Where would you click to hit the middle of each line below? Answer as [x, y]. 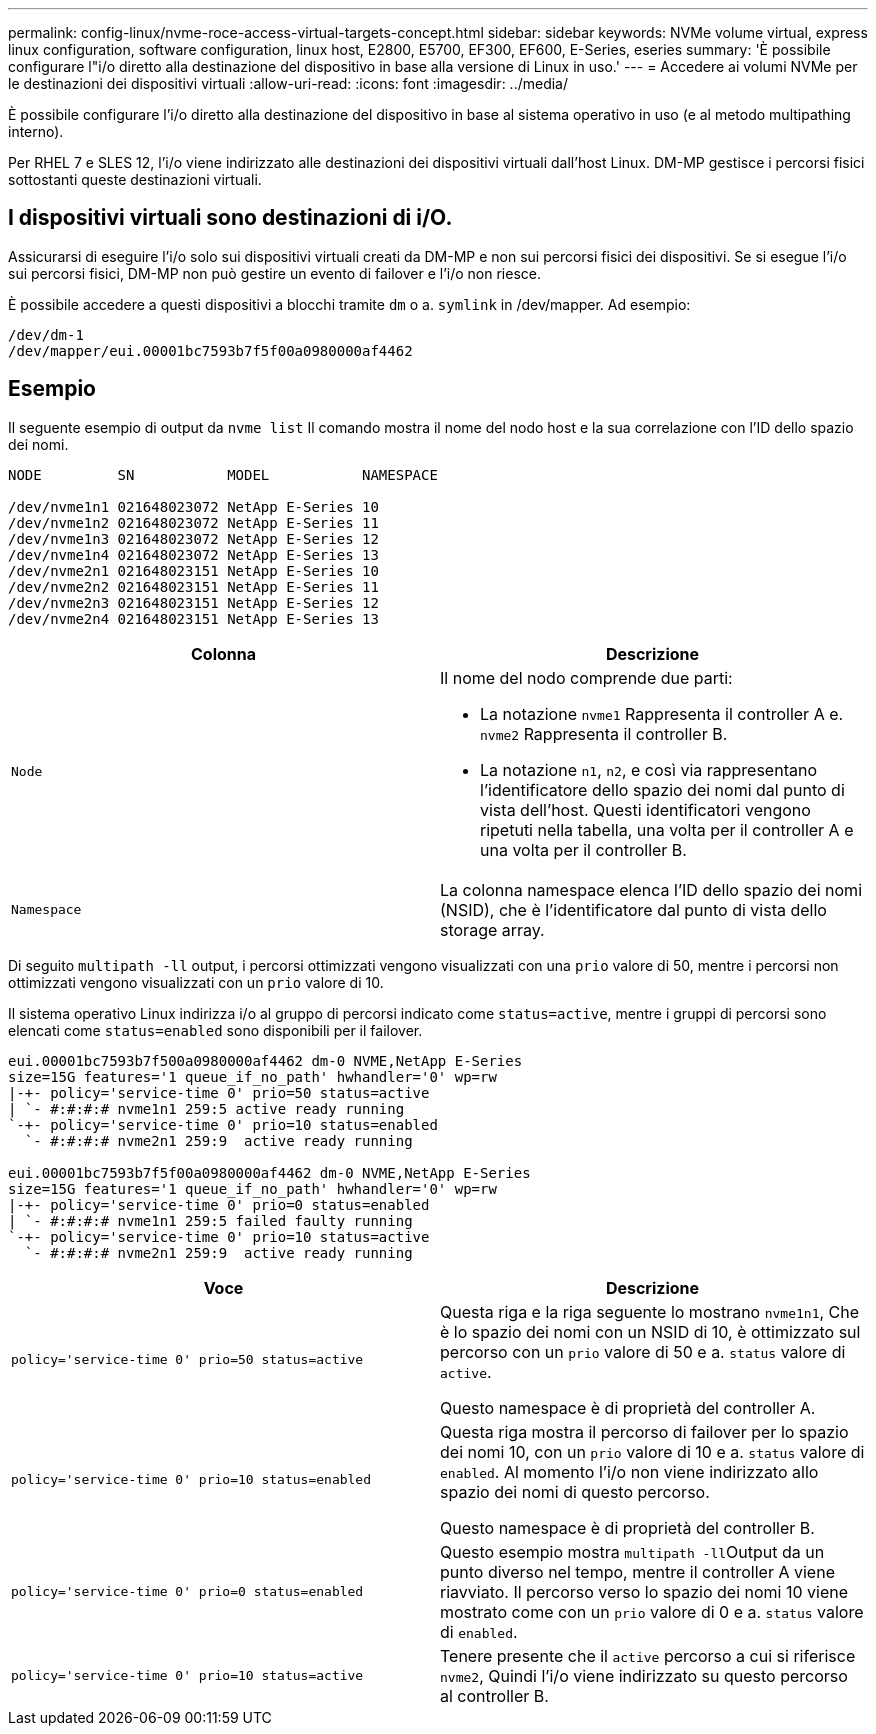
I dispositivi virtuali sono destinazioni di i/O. [230, 218]
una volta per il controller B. [583, 849]
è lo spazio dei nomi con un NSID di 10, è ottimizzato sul [650, 1331]
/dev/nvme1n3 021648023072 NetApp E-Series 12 [193, 538]
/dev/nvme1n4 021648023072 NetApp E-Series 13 [193, 554]
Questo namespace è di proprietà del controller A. [628, 1407]
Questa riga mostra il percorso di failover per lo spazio [644, 1431]
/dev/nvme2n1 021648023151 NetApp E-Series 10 [193, 570]
